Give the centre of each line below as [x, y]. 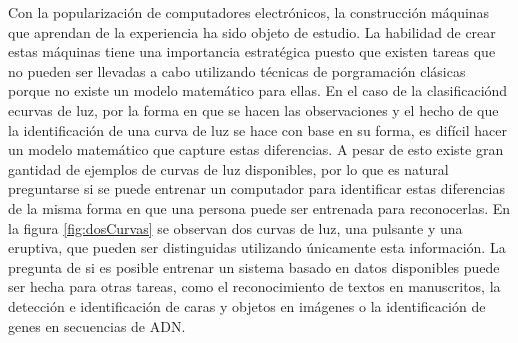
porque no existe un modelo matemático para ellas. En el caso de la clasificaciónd [258, 90]
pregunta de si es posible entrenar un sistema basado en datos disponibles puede [254, 266]
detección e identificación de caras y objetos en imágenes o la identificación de [247, 305]
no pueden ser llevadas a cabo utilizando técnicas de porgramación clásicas [237, 70]
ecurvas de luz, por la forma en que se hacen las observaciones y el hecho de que [253, 109]
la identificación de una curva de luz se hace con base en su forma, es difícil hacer [257, 129]
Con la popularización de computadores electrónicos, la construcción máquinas [249, 12]
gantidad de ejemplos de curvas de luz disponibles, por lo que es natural [228, 168]
